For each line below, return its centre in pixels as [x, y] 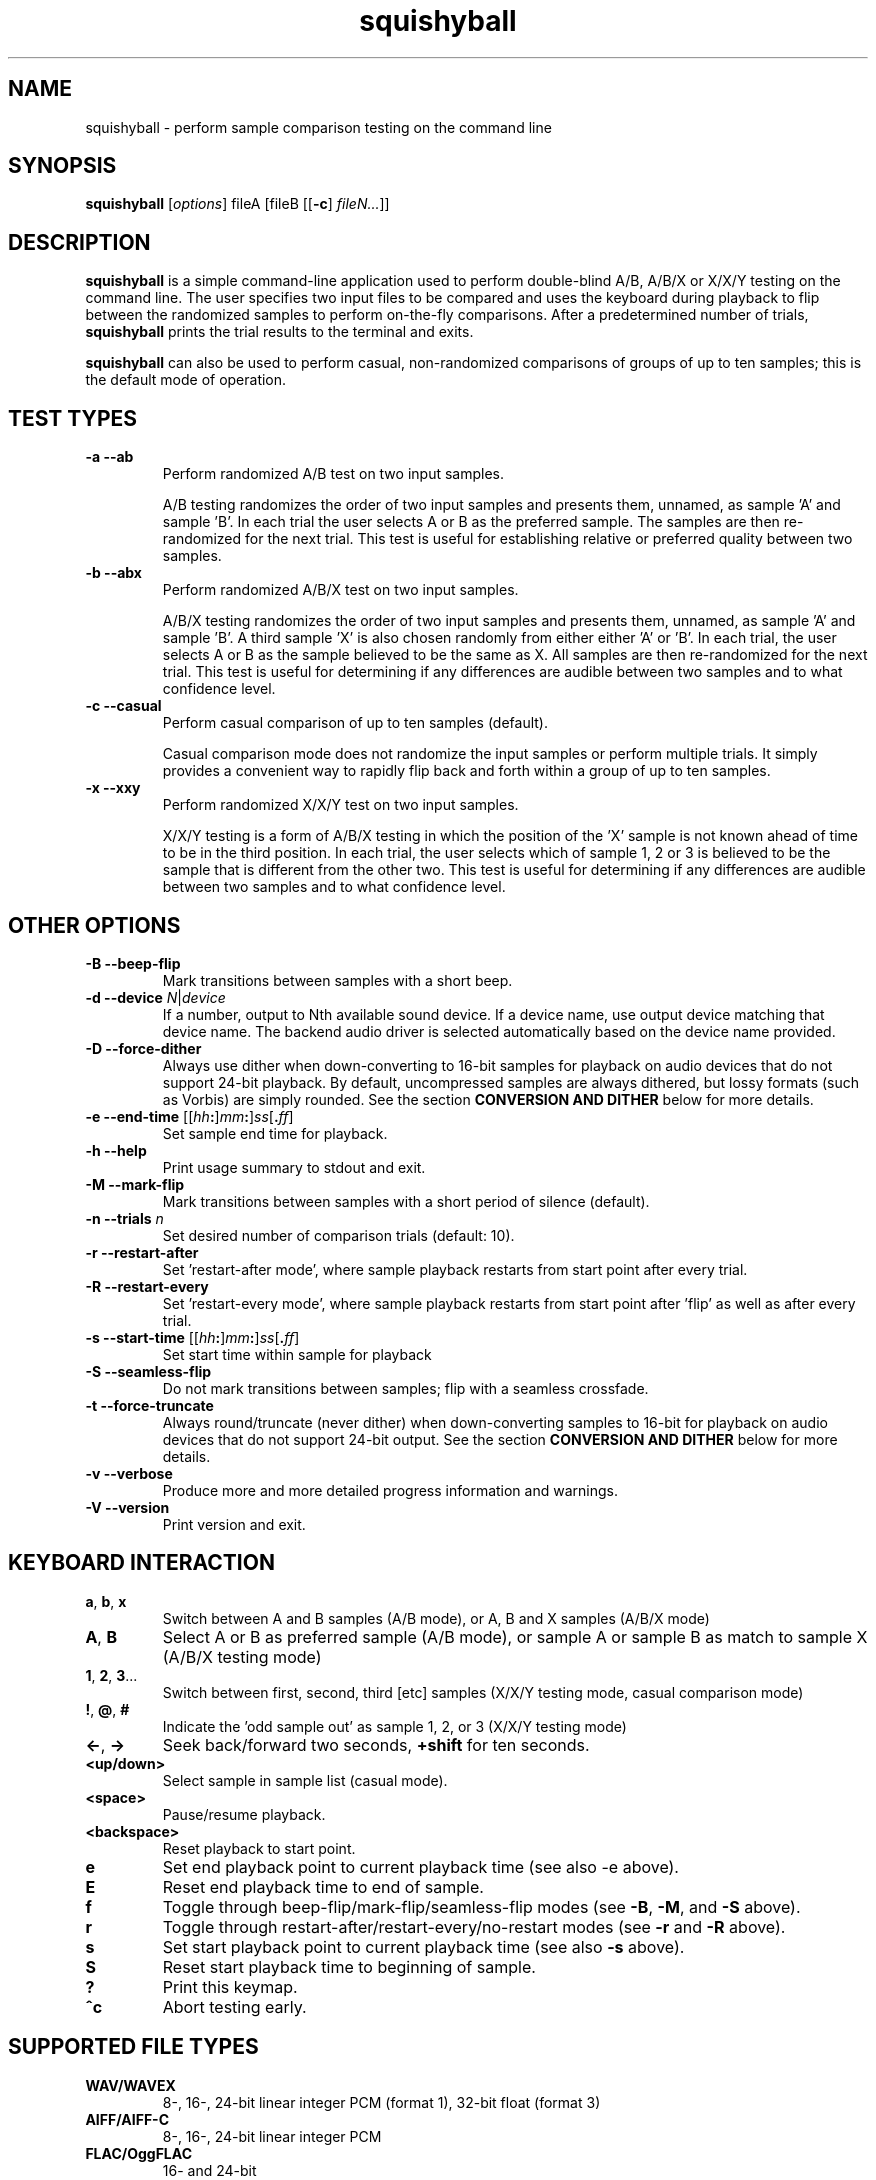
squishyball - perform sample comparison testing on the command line [318, 127]
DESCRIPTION [79, 242]
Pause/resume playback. [244, 1814]
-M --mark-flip [135, 1184]
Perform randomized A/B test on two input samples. [333, 474]
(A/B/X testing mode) [242, 1656]
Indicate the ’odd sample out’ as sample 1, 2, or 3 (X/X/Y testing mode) [394, 1726]
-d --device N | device [155, 997]
